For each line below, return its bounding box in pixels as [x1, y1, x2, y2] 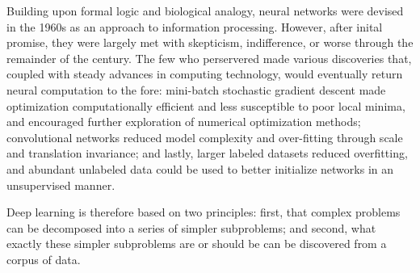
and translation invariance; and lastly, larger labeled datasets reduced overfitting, [6, 145, 408, 162]
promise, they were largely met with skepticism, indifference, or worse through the [6, 34, 414, 51]
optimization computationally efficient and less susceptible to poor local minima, [6, 97, 405, 114]
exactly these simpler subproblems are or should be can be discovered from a [6, 235, 387, 252]
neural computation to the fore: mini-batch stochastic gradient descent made [6, 81, 386, 98]
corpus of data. [6, 250, 81, 267]
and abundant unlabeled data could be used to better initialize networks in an [6, 160, 394, 177]
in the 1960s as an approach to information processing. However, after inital [6, 18, 383, 35]
